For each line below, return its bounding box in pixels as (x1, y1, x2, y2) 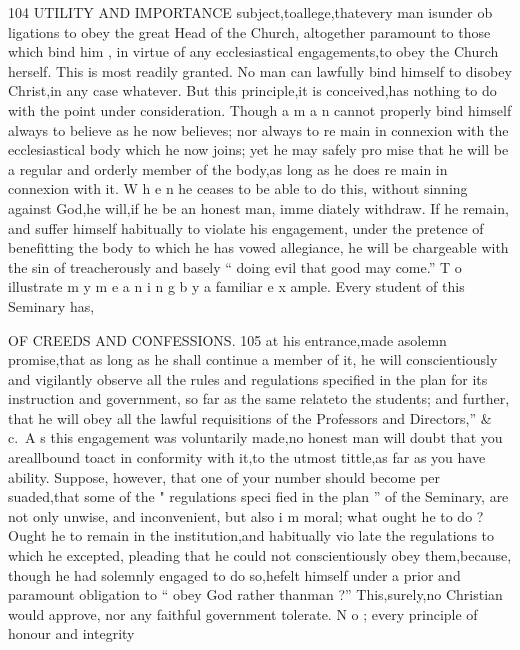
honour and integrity (8, 623, 135, 644)
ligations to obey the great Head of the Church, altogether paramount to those (8, 21, 491, 42)
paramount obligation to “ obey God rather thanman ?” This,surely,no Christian (8, 584, 503, 605)
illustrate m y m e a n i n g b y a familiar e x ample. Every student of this (8, 276, 465, 297)
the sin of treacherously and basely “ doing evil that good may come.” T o (8, 256, 462, 277)
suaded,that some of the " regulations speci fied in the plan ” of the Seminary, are (8, 486, 509, 507)
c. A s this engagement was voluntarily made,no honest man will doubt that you (8, 427, 503, 448)
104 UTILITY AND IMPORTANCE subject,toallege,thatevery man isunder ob (8, 2, 493, 22)
